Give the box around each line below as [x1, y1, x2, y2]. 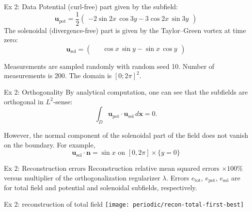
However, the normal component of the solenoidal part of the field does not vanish [4, 130, 248, 140]
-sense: [53, 96, 73, 106]
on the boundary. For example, [4, 139, 95, 149]
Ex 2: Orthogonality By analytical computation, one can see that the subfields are [4, 87, 248, 97]
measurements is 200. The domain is [4, 70, 112, 81]
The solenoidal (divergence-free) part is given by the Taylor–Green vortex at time [4, 25, 246, 35]
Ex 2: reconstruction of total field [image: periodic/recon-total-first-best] [4, 198, 244, 209]
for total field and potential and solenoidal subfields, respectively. [4, 182, 197, 193]
